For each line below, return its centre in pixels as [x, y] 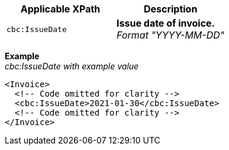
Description [170, 9]
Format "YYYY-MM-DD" [171, 35]
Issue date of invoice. [166, 23]
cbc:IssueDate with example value [72, 66]
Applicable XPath [60, 9]
